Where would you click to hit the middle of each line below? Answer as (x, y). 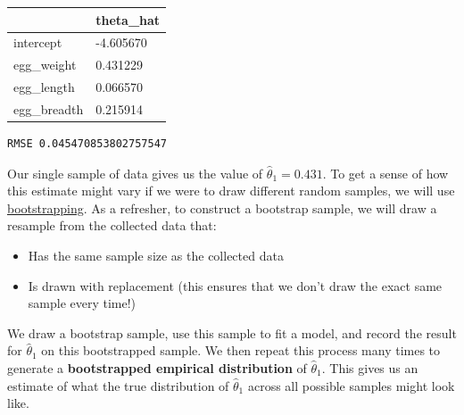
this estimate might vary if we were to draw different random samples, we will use (231, 191)
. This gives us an (370, 367)
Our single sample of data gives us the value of (135, 173)
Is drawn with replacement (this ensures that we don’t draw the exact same (235, 285)
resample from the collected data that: (112, 225)
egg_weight (45, 65)
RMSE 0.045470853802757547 (87, 143)
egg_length (44, 87)
